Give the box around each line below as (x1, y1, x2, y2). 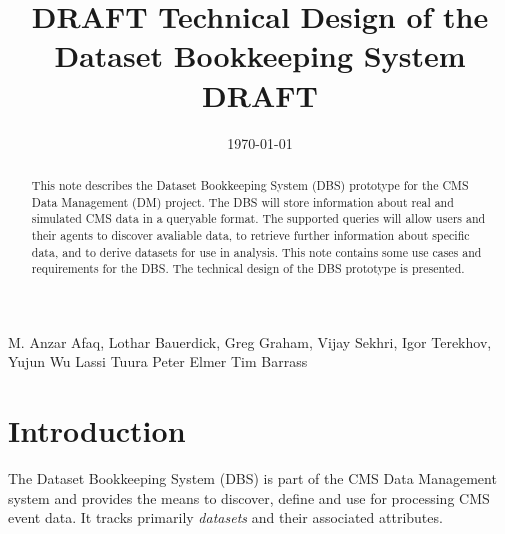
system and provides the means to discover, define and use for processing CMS (8, 487, 490, 508)
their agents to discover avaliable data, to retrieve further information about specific (31, 226, 470, 243)
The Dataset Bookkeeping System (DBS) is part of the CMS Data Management (8, 468, 497, 489)
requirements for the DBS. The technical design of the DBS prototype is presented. (31, 260, 465, 277)
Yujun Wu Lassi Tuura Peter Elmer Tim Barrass (8, 351, 308, 372)
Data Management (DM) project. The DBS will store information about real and (31, 193, 454, 210)
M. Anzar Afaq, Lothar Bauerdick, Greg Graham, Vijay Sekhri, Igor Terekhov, (8, 331, 492, 352)
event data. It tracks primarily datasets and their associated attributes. (8, 507, 443, 528)
